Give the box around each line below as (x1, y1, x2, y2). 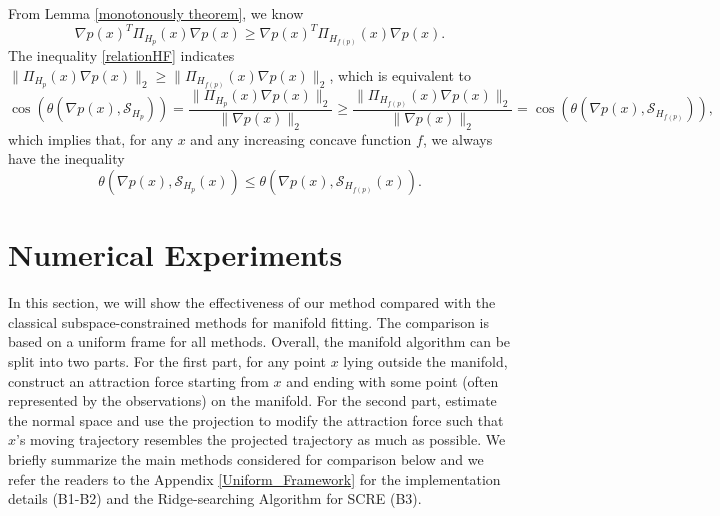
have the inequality (8, 148, 125, 169)
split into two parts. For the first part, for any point (8, 350, 326, 371)
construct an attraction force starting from (8, 370, 269, 391)
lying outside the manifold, (343, 350, 508, 371)
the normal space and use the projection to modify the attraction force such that (8, 409, 504, 430)
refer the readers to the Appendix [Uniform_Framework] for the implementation (8, 468, 501, 489)
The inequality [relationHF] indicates (8, 45, 235, 66)
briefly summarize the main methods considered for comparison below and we (8, 448, 484, 469)
